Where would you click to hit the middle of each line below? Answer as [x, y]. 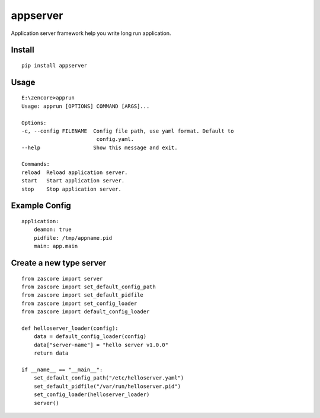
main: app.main [56, 246]
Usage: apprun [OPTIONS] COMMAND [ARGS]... [86, 106]
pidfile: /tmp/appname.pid [73, 238]
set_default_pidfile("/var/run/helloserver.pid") [107, 386]
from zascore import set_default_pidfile [82, 295]
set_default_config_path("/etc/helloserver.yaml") [109, 378]
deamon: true [52, 230]
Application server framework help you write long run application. [91, 33]
